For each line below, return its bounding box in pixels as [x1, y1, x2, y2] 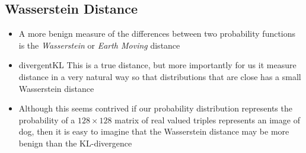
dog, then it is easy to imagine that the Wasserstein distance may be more [18, 125, 289, 138]
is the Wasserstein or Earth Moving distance [18, 39, 180, 51]
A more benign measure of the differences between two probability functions [18, 27, 296, 40]
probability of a [18, 113, 75, 126]
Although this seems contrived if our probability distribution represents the [18, 102, 292, 114]
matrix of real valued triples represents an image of [114, 113, 300, 126]
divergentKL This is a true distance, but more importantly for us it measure [18, 59, 297, 71]
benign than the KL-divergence [18, 136, 132, 149]
